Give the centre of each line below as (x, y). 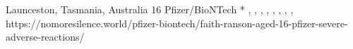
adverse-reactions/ (45, 37)
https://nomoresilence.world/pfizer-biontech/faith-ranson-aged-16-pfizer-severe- (177, 23)
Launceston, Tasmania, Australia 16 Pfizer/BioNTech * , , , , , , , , (150, 9)
